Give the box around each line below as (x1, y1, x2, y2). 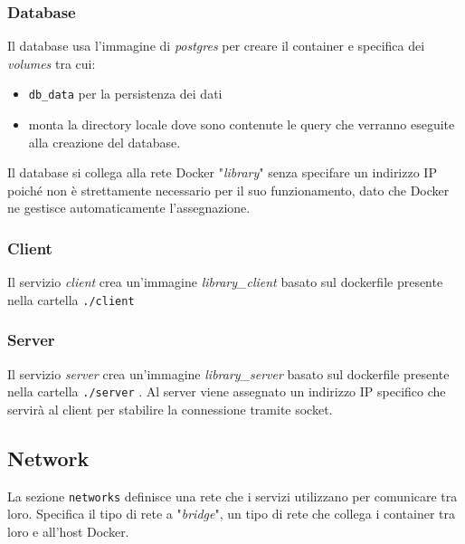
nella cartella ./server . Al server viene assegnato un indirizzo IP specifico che (7, 382, 446, 401)
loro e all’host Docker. (7, 522, 129, 541)
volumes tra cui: (7, 53, 96, 72)
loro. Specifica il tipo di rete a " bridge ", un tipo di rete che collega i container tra (7, 504, 455, 523)
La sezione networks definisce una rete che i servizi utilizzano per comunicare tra (7, 486, 458, 505)
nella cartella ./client (7, 290, 135, 309)
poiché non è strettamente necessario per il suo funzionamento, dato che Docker (7, 180, 450, 199)
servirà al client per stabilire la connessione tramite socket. (7, 399, 333, 418)
